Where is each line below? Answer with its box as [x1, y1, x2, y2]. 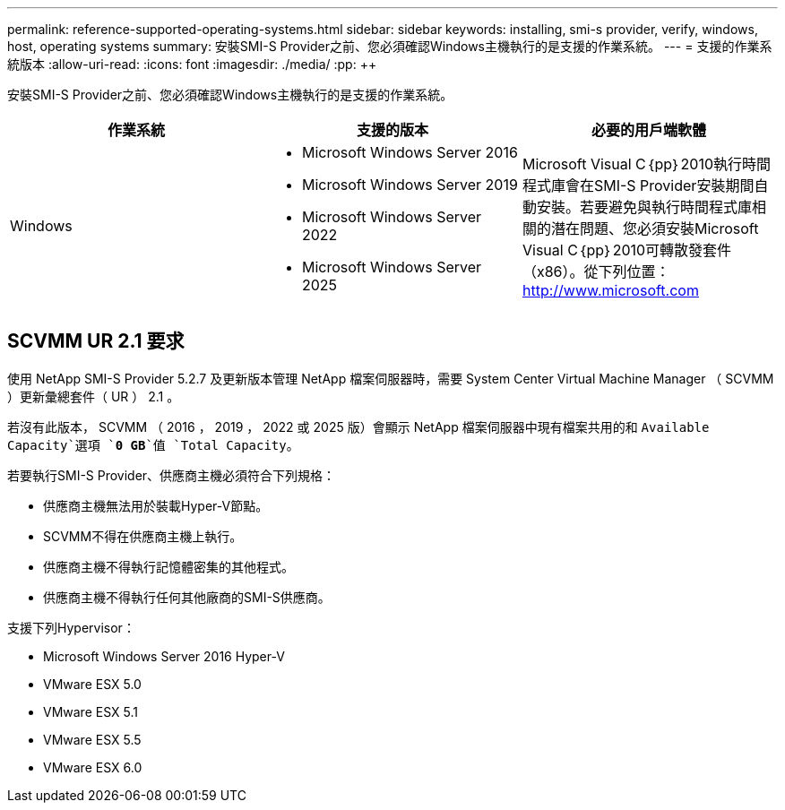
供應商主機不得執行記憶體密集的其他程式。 [43, 558, 294, 574]
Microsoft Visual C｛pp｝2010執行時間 [522, 155, 772, 173]
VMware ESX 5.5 [43, 731, 142, 747]
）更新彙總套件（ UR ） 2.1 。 [7, 388, 180, 404]
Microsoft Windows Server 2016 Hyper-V [43, 648, 285, 664]
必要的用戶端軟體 [591, 121, 706, 139]
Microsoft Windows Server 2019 [301, 176, 518, 194]
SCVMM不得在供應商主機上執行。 [43, 528, 243, 544]
